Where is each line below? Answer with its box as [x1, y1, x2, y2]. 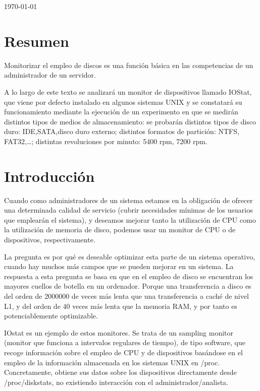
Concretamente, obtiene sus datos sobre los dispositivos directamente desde [4, 367, 237, 377]
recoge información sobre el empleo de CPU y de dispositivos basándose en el [4, 347, 243, 357]
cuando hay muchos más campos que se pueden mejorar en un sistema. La [4, 261, 234, 272]
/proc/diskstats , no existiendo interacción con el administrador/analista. [4, 376, 228, 387]
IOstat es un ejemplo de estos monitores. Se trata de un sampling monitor [4, 327, 233, 338]
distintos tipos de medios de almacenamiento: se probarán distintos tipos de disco [4, 116, 256, 126]
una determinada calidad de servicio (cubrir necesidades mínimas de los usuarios [4, 205, 253, 215]
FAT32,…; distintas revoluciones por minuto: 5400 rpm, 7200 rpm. [4, 136, 207, 146]
